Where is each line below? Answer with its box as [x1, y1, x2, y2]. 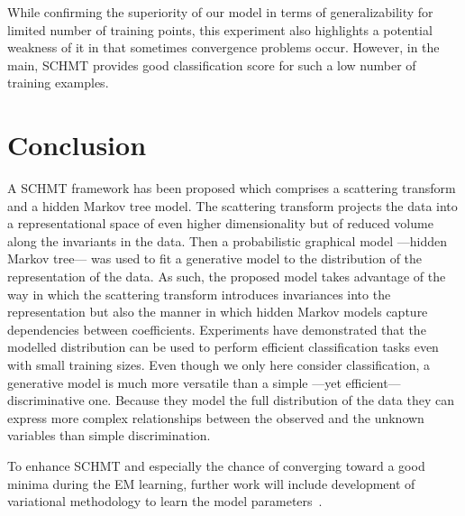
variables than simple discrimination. [7, 426, 211, 445]
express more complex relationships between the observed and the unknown [7, 408, 424, 427]
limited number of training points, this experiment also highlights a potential [7, 20, 433, 39]
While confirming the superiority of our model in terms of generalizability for [7, 3, 433, 21]
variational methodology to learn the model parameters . [7, 492, 323, 511]
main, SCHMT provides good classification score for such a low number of [7, 55, 416, 74]
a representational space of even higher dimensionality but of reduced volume [7, 214, 433, 233]
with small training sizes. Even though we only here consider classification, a [7, 355, 430, 374]
